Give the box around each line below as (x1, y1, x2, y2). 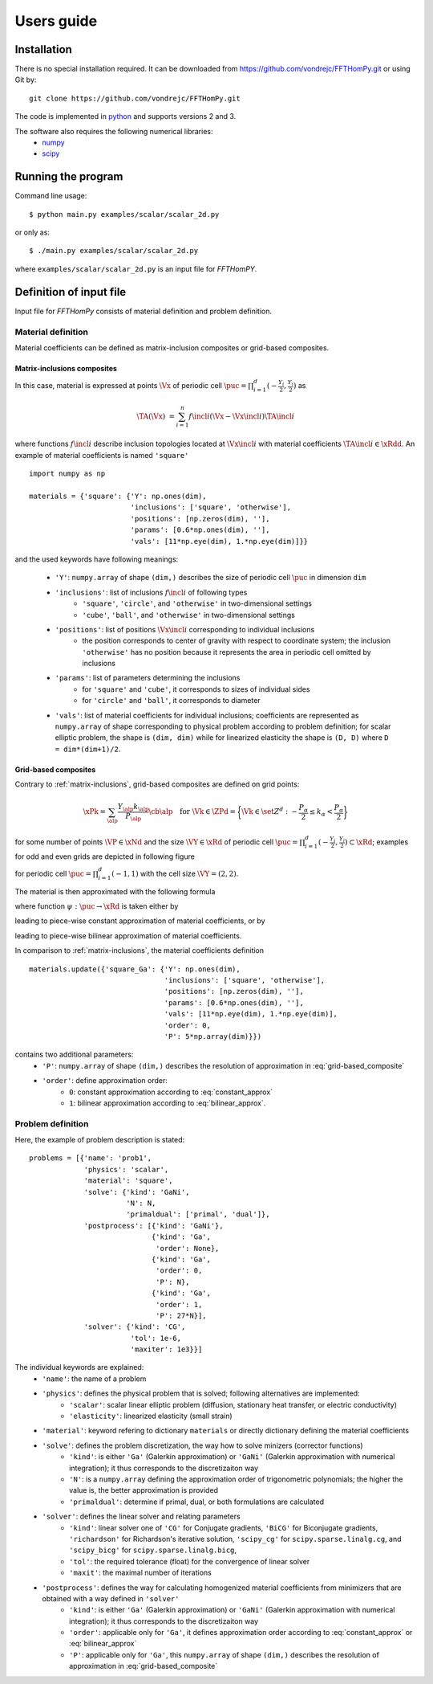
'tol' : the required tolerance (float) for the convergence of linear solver (69, 1556, 310, 1566)
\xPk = (83, 807, 106, 816)
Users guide (14, 12, 98, 30)
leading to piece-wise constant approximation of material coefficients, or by (14, 916, 265, 926)
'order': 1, (155, 1300, 203, 1309)
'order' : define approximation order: (42, 1076, 168, 1085)
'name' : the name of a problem (42, 1374, 147, 1384)
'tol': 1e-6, (130, 1334, 182, 1343)
